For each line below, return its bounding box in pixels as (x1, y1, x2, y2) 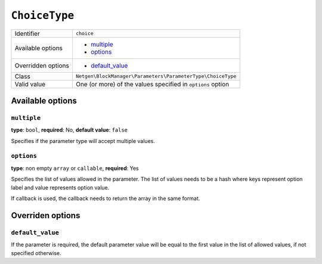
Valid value (14, 80, 46, 88)
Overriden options (11, 210, 80, 220)
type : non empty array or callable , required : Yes (11, 164, 140, 172)
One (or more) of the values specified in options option (75, 80, 230, 88)
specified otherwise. (11, 249, 61, 256)
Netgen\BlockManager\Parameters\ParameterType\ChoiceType (75, 73, 237, 80)
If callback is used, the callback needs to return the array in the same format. (11, 195, 200, 202)
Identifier (14, 29, 40, 38)
